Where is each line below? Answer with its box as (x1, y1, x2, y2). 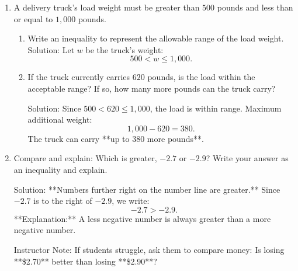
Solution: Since (27, 102, 81, 114)
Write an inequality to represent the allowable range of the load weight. (27, 32, 284, 44)
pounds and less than (217, 1, 293, 13)
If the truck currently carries (27, 71, 130, 83)
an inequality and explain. (13, 163, 108, 175)
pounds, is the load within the (147, 71, 255, 83)
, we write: (112, 194, 150, 207)
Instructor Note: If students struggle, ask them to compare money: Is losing (13, 243, 285, 255)
